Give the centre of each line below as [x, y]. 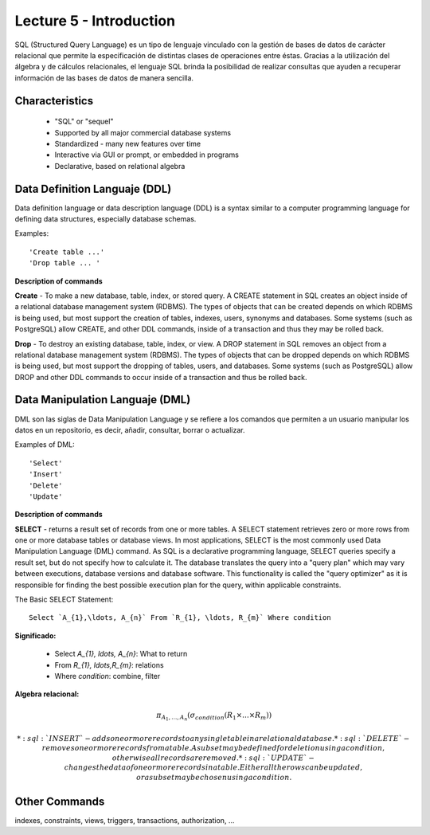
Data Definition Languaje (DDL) [93, 188]
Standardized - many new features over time [128, 143]
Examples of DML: [45, 445]
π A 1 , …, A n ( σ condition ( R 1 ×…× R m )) [214, 716]
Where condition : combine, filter [107, 676]
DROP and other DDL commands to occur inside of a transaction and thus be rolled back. [161, 377]
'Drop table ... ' [65, 263]
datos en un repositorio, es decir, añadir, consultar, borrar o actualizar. [130, 429]
